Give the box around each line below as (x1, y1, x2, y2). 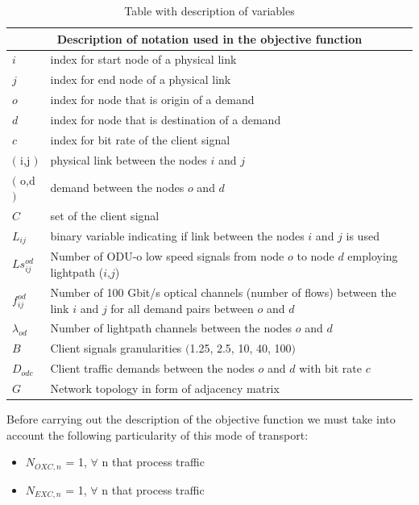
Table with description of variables (124, 2, 295, 19)
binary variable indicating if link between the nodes (50, 227, 305, 244)
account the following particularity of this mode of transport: (6, 426, 309, 443)
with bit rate (299, 360, 362, 377)
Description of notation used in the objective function (56, 30, 363, 47)
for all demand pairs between (110, 299, 254, 316)
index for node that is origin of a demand (50, 91, 255, 108)
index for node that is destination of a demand (50, 111, 281, 127)
